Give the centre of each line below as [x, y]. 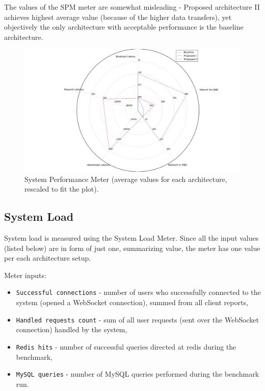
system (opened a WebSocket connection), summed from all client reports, [132, 302]
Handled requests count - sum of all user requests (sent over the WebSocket [137, 319]
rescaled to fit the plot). [62, 189]
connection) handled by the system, [72, 329]
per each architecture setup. [48, 258]
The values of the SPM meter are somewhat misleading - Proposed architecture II [132, 7]
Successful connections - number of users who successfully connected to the [138, 292]
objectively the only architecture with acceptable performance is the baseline [124, 27]
